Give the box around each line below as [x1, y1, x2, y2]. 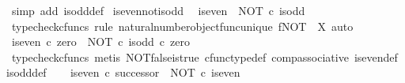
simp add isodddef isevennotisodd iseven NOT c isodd [11, 2, 305, 18]
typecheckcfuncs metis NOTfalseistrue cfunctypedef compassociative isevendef [11, 48, 398, 65]
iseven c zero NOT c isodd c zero [11, 33, 190, 50]
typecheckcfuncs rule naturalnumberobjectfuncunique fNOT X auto [11, 17, 354, 34]
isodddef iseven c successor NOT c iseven [6, 64, 240, 81]
